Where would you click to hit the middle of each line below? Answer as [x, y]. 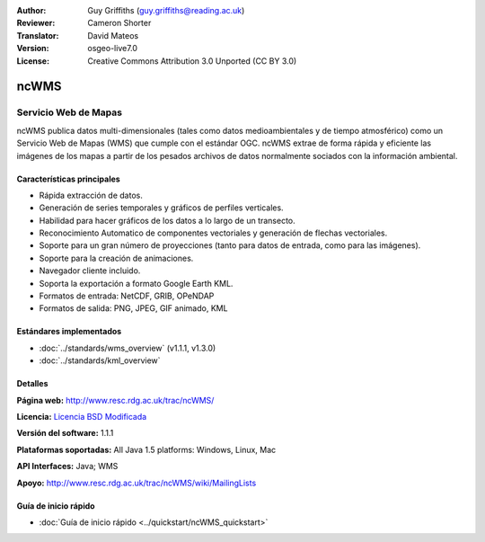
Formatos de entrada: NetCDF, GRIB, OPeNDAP [127, 296]
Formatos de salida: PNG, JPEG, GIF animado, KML [133, 308]
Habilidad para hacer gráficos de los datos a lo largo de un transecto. [167, 220]
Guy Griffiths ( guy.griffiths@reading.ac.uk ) [166, 10]
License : [33, 61]
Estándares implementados [69, 332]
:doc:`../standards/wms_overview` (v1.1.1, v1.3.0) [128, 348]
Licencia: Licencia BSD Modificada [82, 416]
